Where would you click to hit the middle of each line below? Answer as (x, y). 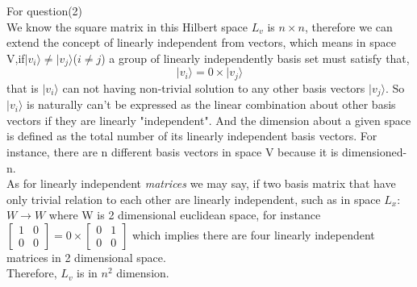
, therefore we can (348, 26)
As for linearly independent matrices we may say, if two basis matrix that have (201, 183)
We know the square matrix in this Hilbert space (127, 26)
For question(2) (45, 10)
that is (23, 87)
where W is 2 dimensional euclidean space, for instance (185, 215)
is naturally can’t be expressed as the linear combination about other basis (211, 104)
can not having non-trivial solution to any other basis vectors (214, 87)
